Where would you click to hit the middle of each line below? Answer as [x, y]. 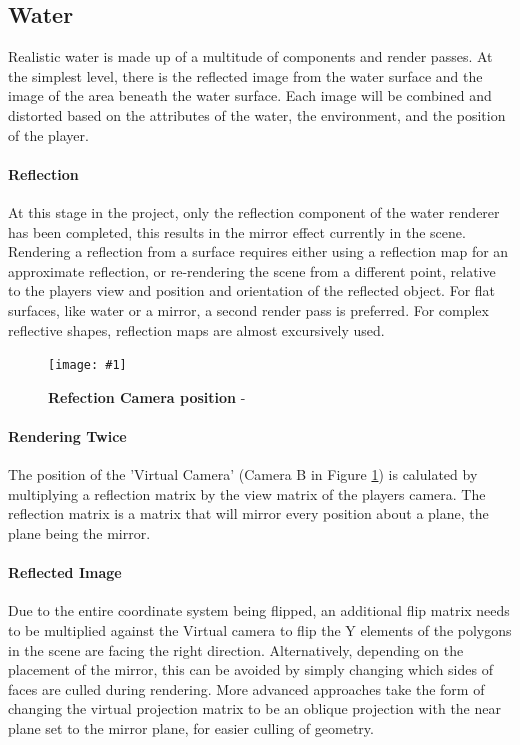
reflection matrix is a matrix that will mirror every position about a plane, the [248, 513]
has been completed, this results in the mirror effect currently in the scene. [237, 231]
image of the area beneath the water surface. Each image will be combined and [250, 95]
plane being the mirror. [79, 532]
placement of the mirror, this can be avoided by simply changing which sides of [250, 669]
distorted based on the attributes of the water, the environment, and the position [257, 114]
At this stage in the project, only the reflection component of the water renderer [254, 211]
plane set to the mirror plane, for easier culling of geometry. [191, 727]
